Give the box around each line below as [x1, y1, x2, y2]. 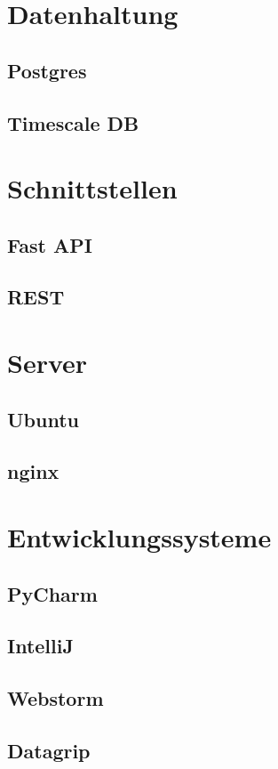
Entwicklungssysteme [7, 519, 272, 554]
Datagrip [7, 736, 91, 764]
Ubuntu [7, 405, 79, 433]
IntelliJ [7, 632, 74, 660]
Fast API [7, 231, 92, 258]
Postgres [7, 56, 87, 84]
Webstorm [7, 684, 104, 712]
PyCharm [7, 579, 98, 607]
